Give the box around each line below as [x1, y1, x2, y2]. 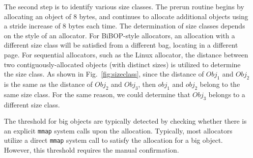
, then [138, 79, 156, 89]
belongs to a [208, 89, 245, 99]
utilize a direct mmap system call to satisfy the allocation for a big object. [4, 135, 223, 145]
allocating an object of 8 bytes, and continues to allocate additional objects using [4, 11, 248, 21]
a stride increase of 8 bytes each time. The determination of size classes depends [4, 21, 245, 31]
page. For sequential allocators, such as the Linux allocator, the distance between [4, 49, 249, 59]
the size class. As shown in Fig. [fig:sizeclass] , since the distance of [4, 69, 204, 79]
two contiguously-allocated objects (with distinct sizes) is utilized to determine [4, 59, 241, 69]
